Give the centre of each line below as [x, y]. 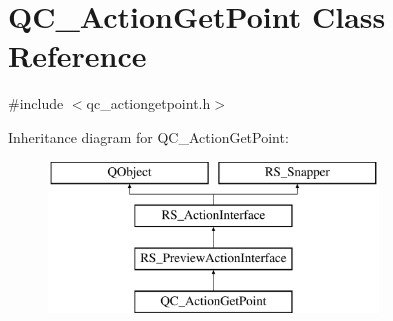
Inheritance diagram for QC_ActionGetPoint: [148, 136]
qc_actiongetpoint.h [148, 103]
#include [36, 103]
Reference [77, 55]
